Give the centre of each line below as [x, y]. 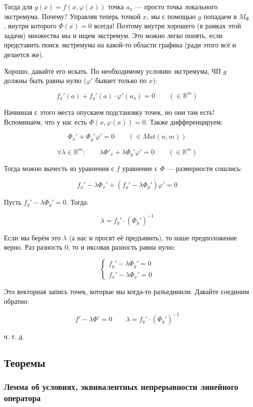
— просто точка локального [176, 6]
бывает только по [121, 80]
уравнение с [140, 168]
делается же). [24, 54]
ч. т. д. [14, 336]
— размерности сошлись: [204, 168]
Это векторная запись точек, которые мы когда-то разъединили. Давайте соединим [126, 291]
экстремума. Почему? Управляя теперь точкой [72, 16]
